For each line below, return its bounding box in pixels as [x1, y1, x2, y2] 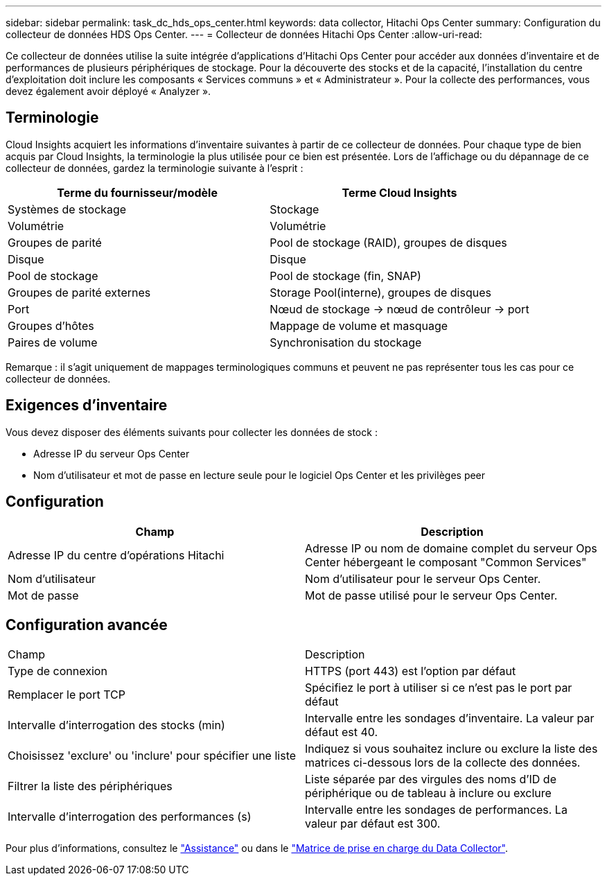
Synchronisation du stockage [270, 335, 422, 349]
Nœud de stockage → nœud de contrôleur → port [270, 302, 529, 316]
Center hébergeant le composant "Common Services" [305, 555, 587, 569]
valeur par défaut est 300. [305, 817, 441, 831]
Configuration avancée [6, 616, 168, 634]
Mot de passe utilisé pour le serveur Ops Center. [305, 588, 558, 602]
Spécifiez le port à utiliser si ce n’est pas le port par [305, 681, 572, 695]
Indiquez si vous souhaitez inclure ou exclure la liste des [305, 742, 598, 756]
